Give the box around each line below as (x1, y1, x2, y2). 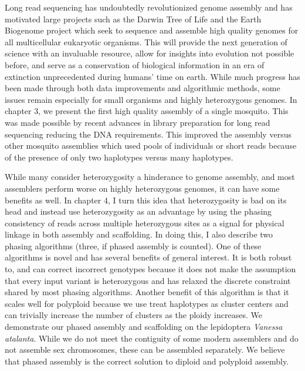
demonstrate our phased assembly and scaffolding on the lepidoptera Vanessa (5, 320, 283, 333)
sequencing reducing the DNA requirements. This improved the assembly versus (5, 128, 292, 140)
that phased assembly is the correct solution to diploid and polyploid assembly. (5, 355, 289, 367)
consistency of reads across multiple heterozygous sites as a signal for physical (5, 216, 284, 229)
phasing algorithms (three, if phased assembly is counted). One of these (5, 239, 262, 252)
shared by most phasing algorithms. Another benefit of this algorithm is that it (5, 286, 289, 298)
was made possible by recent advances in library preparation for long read (5, 116, 270, 128)
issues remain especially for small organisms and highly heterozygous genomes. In (5, 93, 297, 105)
